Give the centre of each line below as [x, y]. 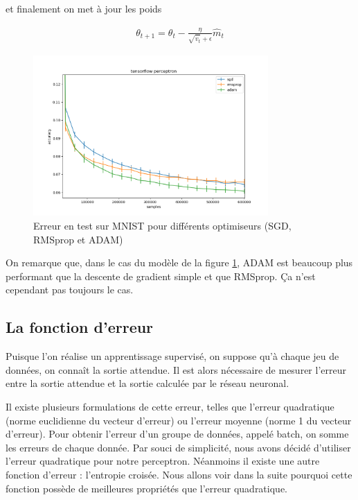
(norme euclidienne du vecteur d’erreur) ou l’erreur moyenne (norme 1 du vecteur [179, 420]
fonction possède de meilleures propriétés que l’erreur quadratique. [146, 488]
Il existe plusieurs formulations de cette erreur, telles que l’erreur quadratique [170, 406]
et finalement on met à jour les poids [84, 8]
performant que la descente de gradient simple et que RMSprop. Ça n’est [161, 276]
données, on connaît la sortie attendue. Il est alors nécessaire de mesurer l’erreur [176, 369]
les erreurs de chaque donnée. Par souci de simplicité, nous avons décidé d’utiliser [178, 447]
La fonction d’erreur [80, 327]
